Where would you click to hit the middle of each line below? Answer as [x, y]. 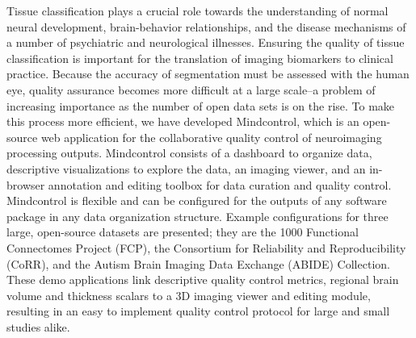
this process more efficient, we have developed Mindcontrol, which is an [183, 121]
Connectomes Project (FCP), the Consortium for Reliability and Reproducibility [206, 247]
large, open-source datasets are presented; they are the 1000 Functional [183, 232]
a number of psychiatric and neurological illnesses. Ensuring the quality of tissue [206, 42]
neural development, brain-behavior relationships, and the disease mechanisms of [206, 26]
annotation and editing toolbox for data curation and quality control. [220, 184]
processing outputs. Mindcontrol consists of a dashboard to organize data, [189, 153]
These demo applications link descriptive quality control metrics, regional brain [203, 280]
